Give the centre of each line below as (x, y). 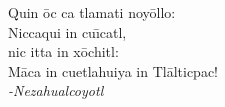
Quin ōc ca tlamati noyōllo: (92, 12)
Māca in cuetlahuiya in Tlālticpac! (113, 70)
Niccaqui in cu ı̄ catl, (67, 31)
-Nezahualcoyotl (56, 90)
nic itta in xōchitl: (63, 51)
